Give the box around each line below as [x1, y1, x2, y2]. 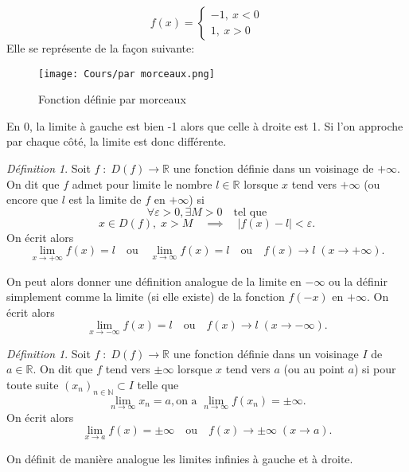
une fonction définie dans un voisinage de [173, 160, 374, 177]
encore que [6, 191, 58, 208]
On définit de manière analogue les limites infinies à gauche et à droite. [6, 450, 353, 466]
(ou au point [283, 361, 345, 377]
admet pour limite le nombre [72, 175, 212, 192]
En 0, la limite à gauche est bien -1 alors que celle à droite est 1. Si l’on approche [6, 117, 403, 134]
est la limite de [68, 191, 142, 208]
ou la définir [329, 272, 388, 289]
